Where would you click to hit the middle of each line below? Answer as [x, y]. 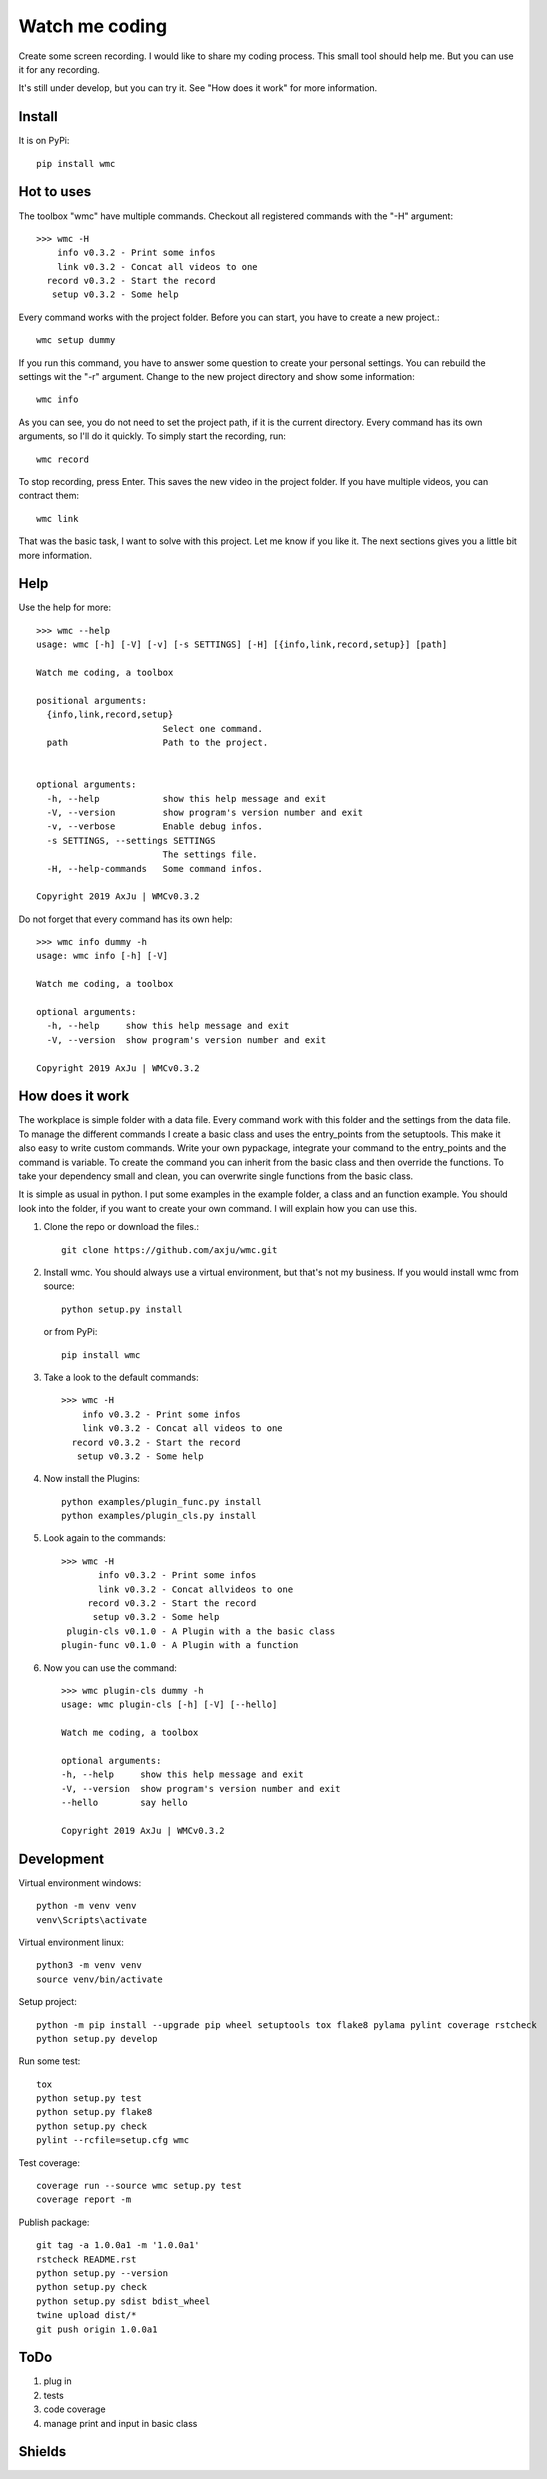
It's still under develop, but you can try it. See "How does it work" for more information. [198, 88]
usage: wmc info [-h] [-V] [102, 956]
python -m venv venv [86, 1906]
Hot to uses [55, 191]
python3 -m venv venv [89, 1965]
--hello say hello [125, 1803]
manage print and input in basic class [120, 2423]
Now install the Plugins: [91, 1479]
